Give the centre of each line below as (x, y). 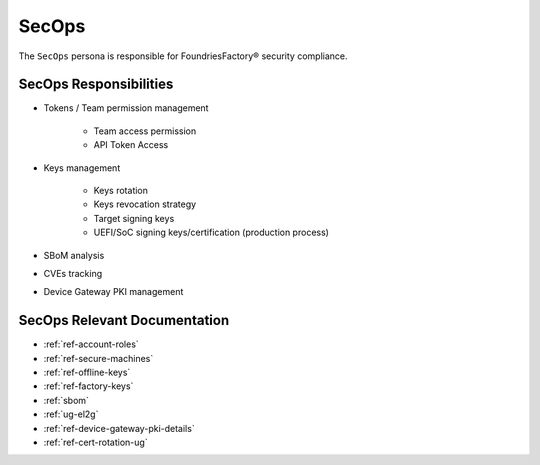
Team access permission (145, 131)
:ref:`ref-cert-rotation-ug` (96, 442)
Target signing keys (134, 218)
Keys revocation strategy (145, 204)
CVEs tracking (73, 273)
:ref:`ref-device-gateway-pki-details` (119, 428)
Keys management (82, 167)
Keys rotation (121, 191)
